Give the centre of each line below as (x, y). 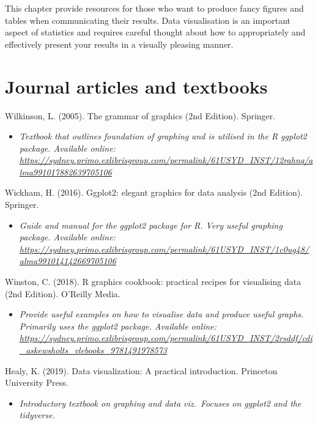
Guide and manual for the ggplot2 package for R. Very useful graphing (151, 225)
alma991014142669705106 (68, 261)
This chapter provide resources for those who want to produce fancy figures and (154, 8)
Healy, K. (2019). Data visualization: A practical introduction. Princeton (141, 370)
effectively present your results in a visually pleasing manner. (119, 44)
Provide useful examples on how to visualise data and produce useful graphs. (161, 314)
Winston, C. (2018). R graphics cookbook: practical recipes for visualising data (153, 282)
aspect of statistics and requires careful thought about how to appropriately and (155, 32)
